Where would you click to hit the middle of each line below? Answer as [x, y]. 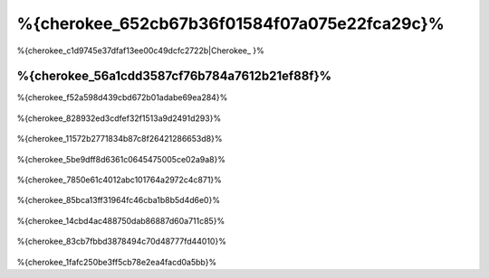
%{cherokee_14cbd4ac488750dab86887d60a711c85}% [121, 220]
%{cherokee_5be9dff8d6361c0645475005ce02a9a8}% [121, 159]
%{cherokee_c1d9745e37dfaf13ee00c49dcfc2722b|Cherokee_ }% [140, 51]
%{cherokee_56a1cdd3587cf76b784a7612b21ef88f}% [174, 76]
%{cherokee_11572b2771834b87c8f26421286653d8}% [120, 139]
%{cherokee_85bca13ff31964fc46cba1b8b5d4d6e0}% [119, 200]
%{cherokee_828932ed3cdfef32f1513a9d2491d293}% [119, 118]
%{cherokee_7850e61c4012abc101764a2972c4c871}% [119, 180]
